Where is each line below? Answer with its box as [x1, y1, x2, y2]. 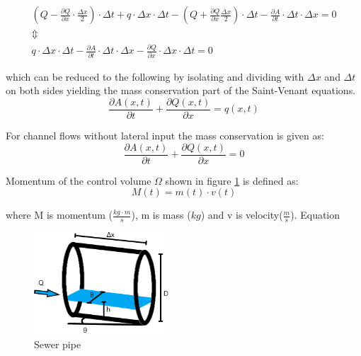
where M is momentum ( [6, 207, 113, 222]
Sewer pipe [34, 336, 81, 351]
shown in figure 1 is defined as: [165, 173, 299, 188]
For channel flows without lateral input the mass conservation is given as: [6, 127, 324, 142]
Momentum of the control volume [6, 173, 151, 188]
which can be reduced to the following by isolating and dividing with [6, 69, 304, 84]
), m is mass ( [131, 207, 191, 222]
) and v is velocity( [200, 207, 283, 222]
